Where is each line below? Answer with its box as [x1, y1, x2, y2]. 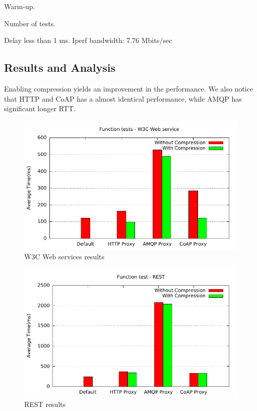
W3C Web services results [24, 251, 105, 261]
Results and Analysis [4, 60, 116, 75]
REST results [24, 399, 66, 409]
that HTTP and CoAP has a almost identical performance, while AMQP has [4, 93, 242, 104]
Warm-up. [4, 1, 35, 11]
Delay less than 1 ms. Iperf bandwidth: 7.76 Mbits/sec [4, 35, 172, 45]
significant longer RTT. [4, 103, 76, 114]
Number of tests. [4, 18, 56, 28]
